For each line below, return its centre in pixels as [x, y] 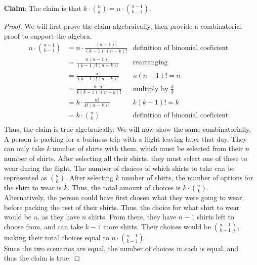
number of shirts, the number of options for [187, 178]
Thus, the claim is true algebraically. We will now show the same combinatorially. [128, 129]
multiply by [150, 89]
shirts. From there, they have [132, 217]
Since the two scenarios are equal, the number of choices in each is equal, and [121, 248]
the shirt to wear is [33, 187]
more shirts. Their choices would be [157, 226]
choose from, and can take [43, 226]
